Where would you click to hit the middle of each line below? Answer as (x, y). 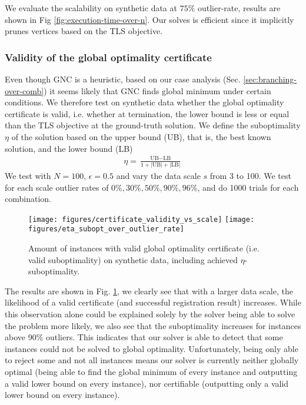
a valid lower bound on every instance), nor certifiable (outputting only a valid (147, 383)
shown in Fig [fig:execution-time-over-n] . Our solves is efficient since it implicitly (149, 19)
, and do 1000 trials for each (248, 187)
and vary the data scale (158, 176)
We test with (28, 176)
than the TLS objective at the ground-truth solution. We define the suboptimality (153, 125)
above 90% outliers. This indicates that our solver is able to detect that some (144, 337)
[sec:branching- (270, 79)
